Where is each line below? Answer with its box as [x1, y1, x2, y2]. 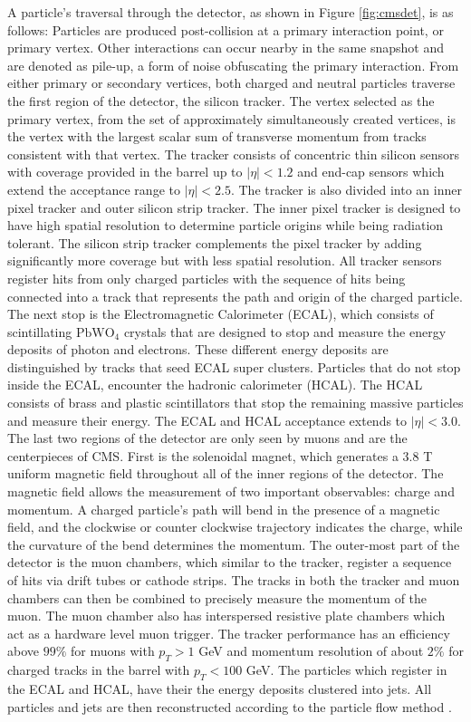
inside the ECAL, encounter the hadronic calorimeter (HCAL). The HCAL [7, 375, 423, 394]
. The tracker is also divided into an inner [230, 179, 462, 198]
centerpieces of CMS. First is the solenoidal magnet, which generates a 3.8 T [7, 446, 433, 465]
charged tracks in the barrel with [7, 660, 190, 679]
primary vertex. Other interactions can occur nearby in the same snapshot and [7, 38, 445, 57]
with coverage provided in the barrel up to [7, 162, 243, 181]
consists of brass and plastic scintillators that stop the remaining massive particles [7, 393, 464, 412]
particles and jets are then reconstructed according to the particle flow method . [7, 697, 452, 716]
